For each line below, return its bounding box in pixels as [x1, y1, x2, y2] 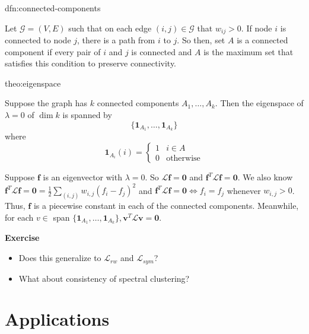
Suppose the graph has [5, 97, 88, 109]
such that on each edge [68, 21, 152, 34]
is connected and [131, 45, 192, 58]
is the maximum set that [203, 45, 294, 58]
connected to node [5, 34, 71, 46]
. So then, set [177, 34, 225, 46]
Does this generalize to [18, 252, 101, 264]
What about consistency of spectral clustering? [18, 272, 190, 284]
